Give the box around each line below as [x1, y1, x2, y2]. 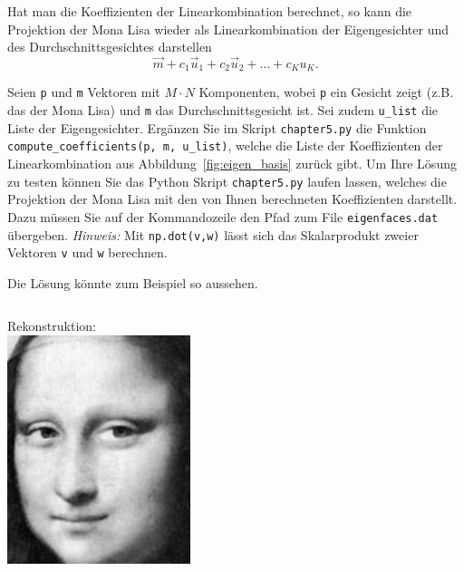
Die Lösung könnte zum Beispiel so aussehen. [7, 273, 258, 292]
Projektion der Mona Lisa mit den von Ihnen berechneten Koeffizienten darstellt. [7, 189, 458, 208]
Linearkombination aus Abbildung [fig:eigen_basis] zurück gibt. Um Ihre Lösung [7, 154, 457, 173]
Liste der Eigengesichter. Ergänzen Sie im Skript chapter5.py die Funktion [7, 118, 427, 137]
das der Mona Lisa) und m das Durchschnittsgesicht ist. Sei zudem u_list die [7, 101, 439, 120]
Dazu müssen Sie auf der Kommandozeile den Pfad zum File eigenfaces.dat [7, 207, 439, 226]
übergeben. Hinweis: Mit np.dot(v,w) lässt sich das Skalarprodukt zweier [7, 225, 419, 244]
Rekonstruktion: [7, 316, 96, 335]
